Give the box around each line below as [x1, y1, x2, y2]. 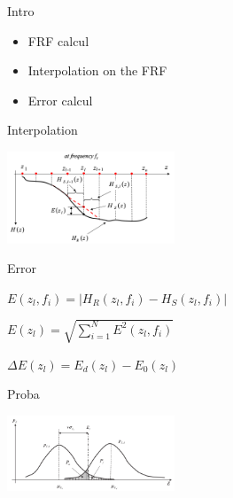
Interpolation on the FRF [27, 61, 167, 80]
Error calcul [27, 90, 93, 109]
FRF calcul [27, 31, 89, 50]
